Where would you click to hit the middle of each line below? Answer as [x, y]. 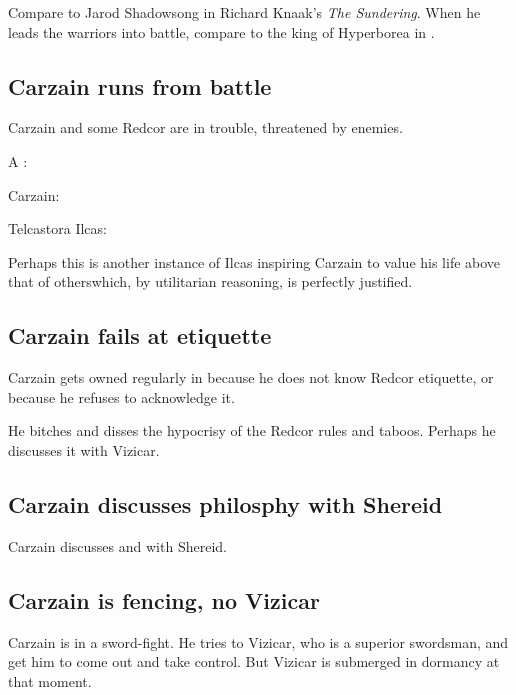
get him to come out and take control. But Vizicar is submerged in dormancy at [254, 661]
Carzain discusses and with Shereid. [117, 545]
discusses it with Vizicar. [84, 449]
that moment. [50, 680]
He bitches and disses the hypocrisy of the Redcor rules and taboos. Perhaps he [252, 430]
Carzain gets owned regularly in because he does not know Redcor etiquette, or [251, 377]
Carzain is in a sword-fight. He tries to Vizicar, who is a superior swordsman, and [258, 641]
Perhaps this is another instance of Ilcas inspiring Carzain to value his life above [254, 261]
